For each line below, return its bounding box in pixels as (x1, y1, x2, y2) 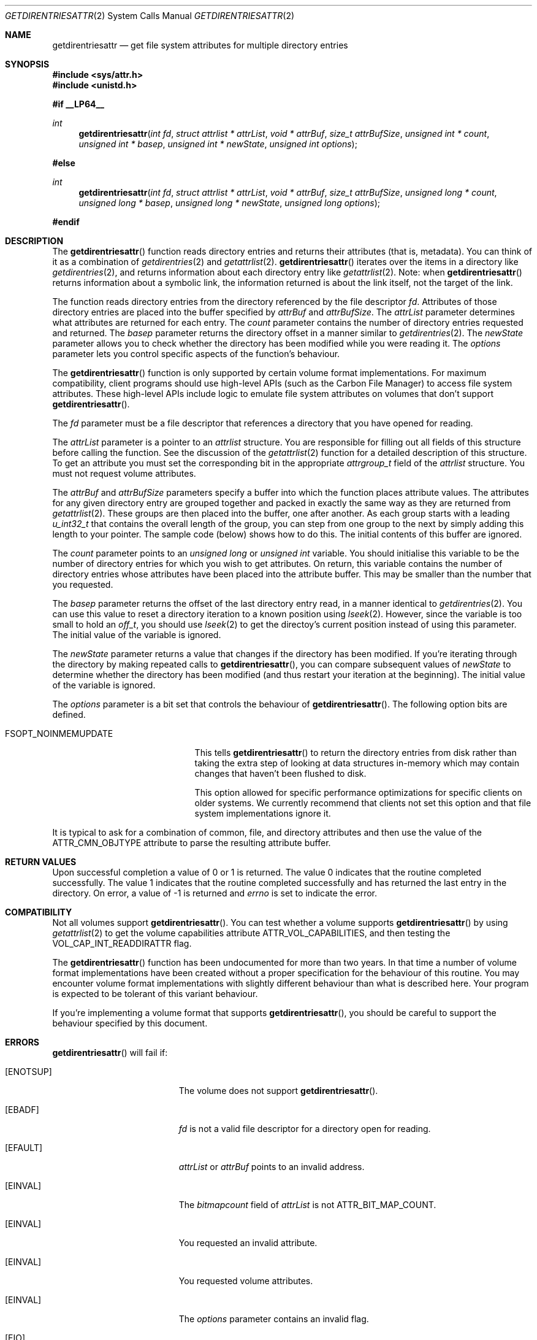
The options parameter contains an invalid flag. (178, 1314, 369, 1324)
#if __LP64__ (52, 99, 104, 109)
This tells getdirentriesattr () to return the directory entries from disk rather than (194, 747, 517, 758)
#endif (52, 217, 80, 227)
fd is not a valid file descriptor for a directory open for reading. (178, 1123, 431, 1134)
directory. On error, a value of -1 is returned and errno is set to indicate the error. (52, 888, 378, 898)
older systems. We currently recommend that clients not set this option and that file (194, 798, 531, 808)
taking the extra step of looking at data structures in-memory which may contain (194, 758, 519, 768)
